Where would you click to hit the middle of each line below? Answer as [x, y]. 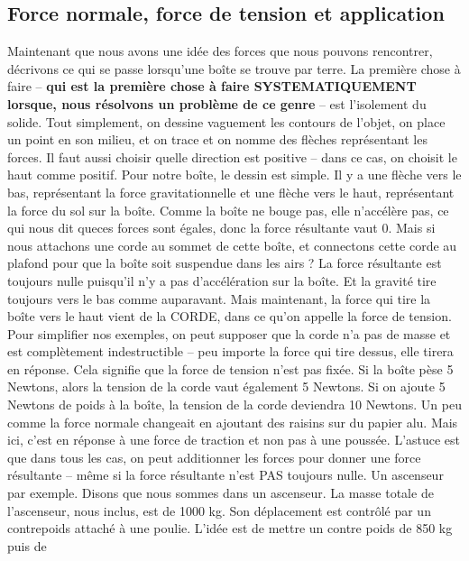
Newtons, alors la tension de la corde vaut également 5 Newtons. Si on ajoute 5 [226, 386]
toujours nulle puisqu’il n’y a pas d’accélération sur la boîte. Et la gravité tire [222, 280]
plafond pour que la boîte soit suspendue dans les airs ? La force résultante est [225, 263]
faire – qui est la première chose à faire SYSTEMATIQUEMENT [212, 86]
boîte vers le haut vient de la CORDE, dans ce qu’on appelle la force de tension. [230, 316]
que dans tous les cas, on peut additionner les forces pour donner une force [214, 457]
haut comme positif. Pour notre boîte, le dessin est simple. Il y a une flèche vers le [234, 175]
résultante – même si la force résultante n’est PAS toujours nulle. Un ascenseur [225, 475]
